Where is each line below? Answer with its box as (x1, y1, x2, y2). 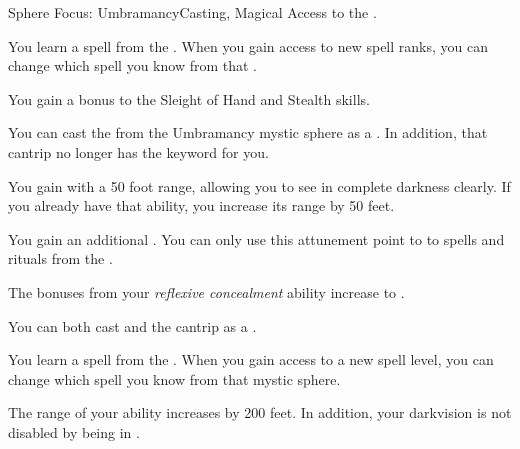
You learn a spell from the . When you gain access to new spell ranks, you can (8, 35, 488, 56)
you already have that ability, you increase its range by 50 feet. (8, 195, 395, 216)
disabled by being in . (8, 421, 140, 442)
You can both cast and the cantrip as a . (8, 315, 257, 336)
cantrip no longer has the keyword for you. (8, 141, 269, 162)
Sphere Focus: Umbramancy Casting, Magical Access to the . (8, 2, 377, 22)
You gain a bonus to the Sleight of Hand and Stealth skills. (8, 88, 370, 109)
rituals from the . (8, 248, 113, 269)
